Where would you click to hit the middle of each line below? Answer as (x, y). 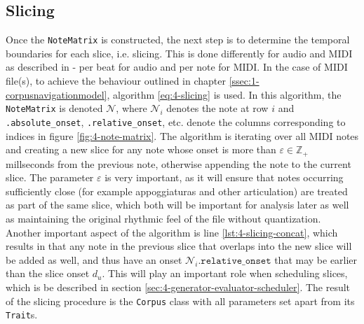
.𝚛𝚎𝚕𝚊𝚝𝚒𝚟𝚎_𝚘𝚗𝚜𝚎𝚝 (235, 261)
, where (132, 108)
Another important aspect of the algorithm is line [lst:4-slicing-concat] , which (172, 232)
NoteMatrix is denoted (54, 108)
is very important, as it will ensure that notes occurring (224, 177)
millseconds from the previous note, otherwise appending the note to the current (178, 163)
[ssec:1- (244, 81)
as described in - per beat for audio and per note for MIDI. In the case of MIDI (177, 67)
